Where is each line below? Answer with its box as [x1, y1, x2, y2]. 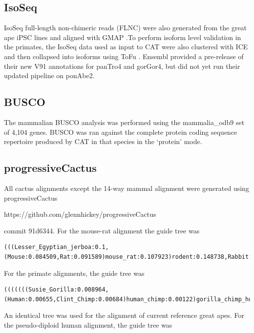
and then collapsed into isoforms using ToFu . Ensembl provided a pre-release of [4, 51, 244, 61]
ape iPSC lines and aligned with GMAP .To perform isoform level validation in [4, 32, 241, 42]
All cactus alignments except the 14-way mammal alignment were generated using [4, 183, 249, 193]
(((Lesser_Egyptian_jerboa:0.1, [4, 244, 109, 251]
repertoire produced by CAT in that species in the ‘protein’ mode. [4, 136, 202, 146]
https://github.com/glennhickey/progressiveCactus [4, 209, 156, 219]
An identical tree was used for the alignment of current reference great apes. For [4, 310, 244, 320]
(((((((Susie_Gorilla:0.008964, [4, 286, 109, 293]
